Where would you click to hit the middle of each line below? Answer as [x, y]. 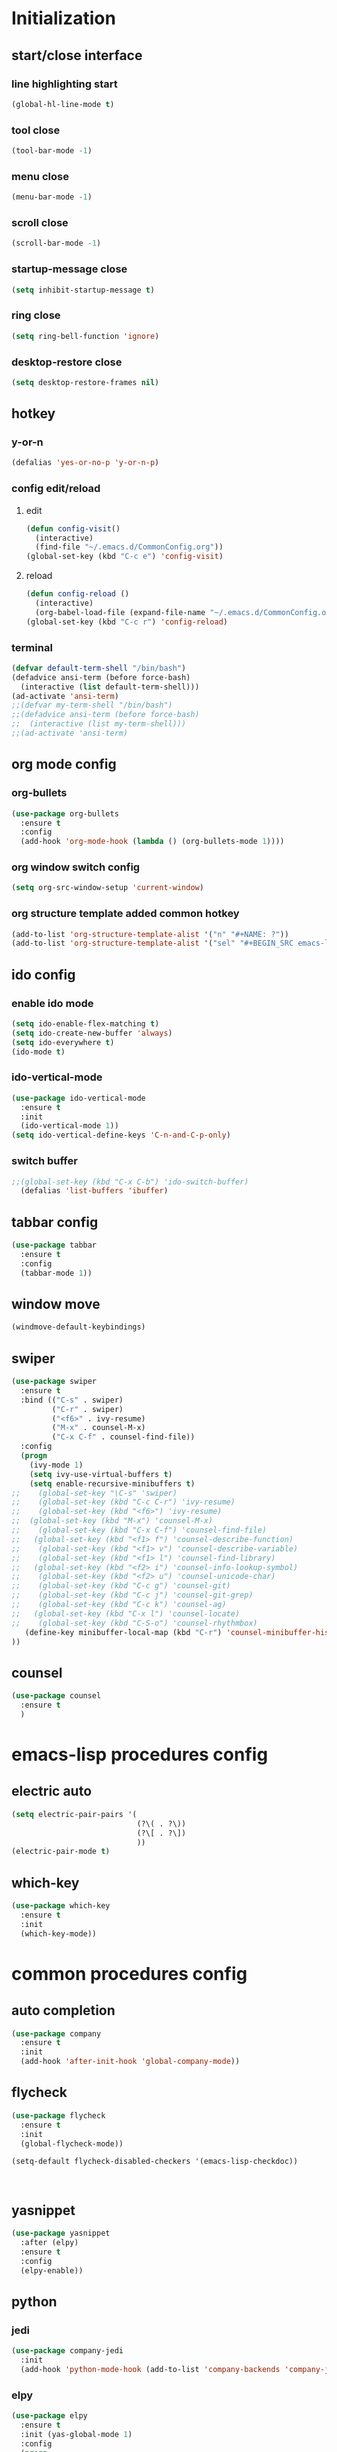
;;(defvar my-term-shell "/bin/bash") [92, 705]
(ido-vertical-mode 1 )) [69, 1126]
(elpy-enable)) [52, 2270]
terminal [32, 647]
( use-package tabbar [54, 1245]
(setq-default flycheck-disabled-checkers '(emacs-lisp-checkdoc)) [155, 2162]
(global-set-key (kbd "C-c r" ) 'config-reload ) [126, 622]
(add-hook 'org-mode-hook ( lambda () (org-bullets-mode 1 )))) [152, 842]
